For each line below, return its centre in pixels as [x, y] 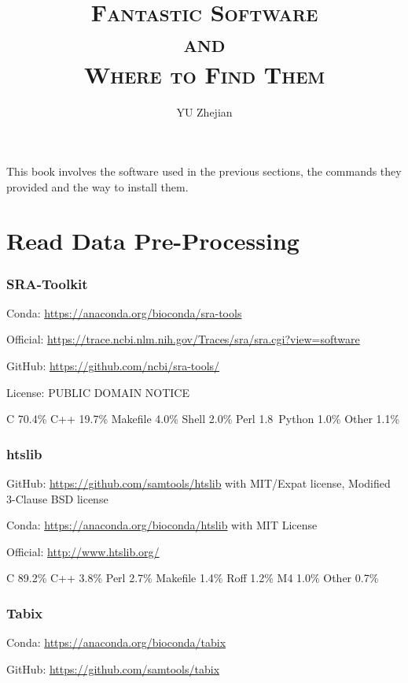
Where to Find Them [204, 74]
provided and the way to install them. [97, 186]
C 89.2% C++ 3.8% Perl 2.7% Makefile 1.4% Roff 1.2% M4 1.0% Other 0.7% [193, 578]
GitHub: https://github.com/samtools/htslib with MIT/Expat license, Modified [198, 483]
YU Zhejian [204, 111]
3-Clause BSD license [57, 498]
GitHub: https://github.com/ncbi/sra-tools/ [113, 366]
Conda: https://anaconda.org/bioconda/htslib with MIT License [162, 525]
